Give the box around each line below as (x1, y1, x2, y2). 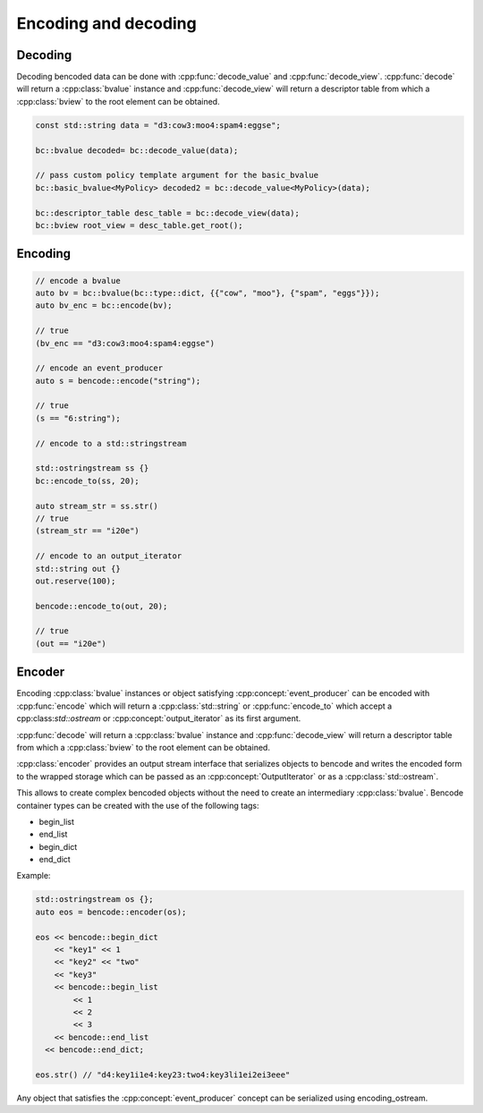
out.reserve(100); (35, 575, 116, 586)
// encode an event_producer (35, 363, 164, 373)
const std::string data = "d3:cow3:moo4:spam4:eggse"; (35, 120, 281, 130)
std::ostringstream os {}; (35, 895, 154, 905)
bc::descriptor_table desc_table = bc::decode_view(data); (35, 208, 300, 218)
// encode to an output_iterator (35, 551, 182, 561)
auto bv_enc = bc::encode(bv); (35, 301, 174, 310)
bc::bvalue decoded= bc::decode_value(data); (35, 145, 239, 156)
